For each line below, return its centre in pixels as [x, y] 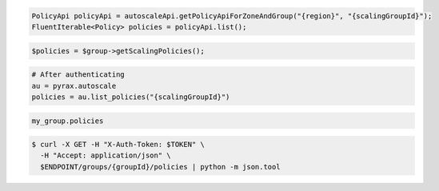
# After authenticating [78, 75]
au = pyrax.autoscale [74, 86]
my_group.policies [68, 121]
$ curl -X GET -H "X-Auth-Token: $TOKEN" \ [118, 145]
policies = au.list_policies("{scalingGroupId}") [131, 97]
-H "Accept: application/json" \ [106, 155]
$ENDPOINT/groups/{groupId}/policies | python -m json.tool [160, 167]
